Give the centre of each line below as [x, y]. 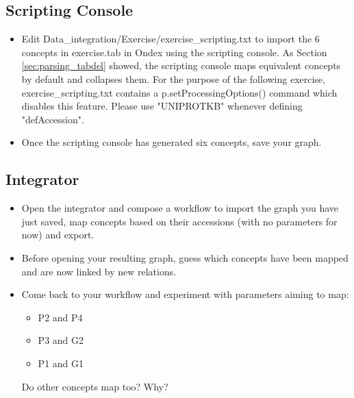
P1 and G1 [61, 363]
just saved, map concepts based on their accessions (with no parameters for [179, 221]
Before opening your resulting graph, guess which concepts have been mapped [185, 257]
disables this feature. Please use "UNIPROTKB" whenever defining [162, 106]
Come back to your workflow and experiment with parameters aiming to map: [185, 294]
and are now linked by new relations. [99, 271]
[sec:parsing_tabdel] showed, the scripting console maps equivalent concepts [181, 65]
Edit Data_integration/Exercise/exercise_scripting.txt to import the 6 [170, 39]
